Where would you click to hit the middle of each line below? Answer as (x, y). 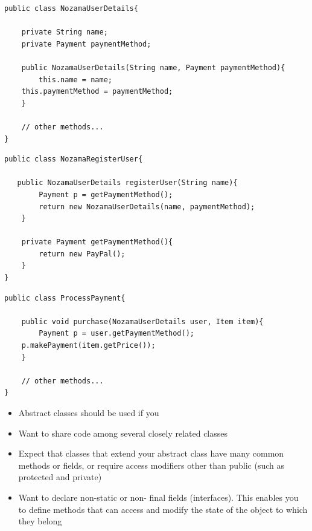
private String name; (65, 32)
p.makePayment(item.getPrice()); (88, 346)
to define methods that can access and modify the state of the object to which (163, 509)
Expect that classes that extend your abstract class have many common (151, 453)
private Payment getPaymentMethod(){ (97, 242)
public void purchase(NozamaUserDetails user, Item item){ (142, 321)
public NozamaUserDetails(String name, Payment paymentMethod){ (153, 67)
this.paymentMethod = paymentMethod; (97, 92)
